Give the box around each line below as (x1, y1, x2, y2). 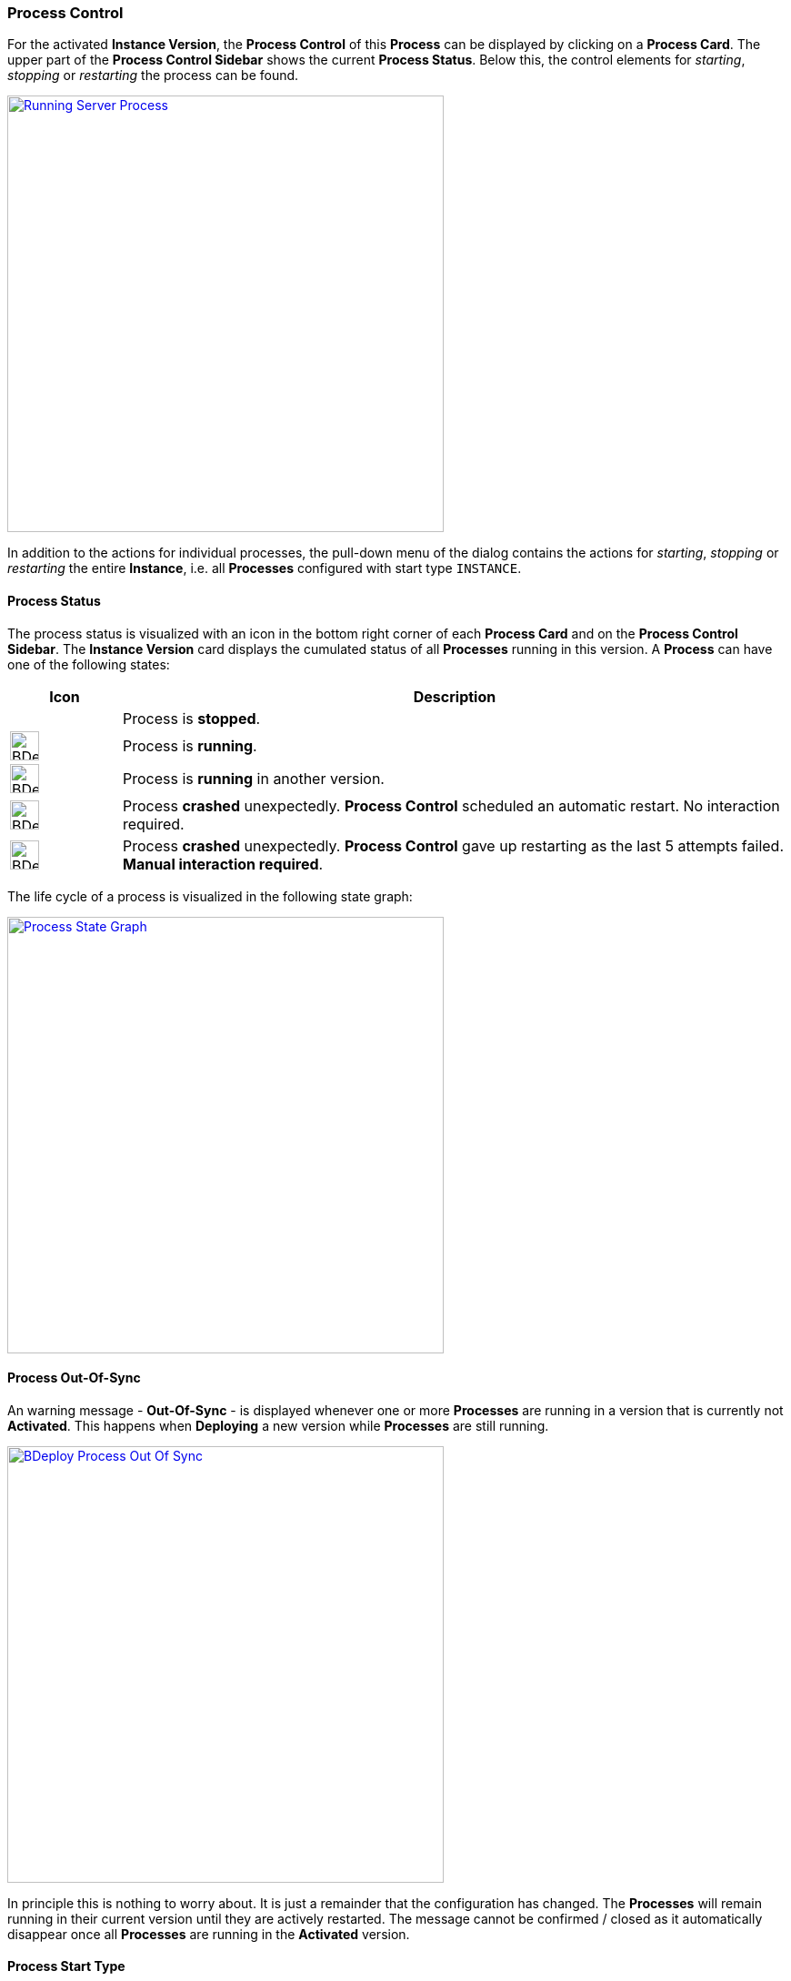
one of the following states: (7, 656, 170, 672)
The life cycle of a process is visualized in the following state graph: (7, 888, 413, 904)
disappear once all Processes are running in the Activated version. (7, 1926, 410, 1942)
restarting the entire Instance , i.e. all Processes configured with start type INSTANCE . (7, 560, 522, 577)
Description (413, 687, 496, 706)
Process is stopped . (122, 709, 261, 728)
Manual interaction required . (122, 854, 324, 873)
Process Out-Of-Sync (7, 1370, 141, 1386)
